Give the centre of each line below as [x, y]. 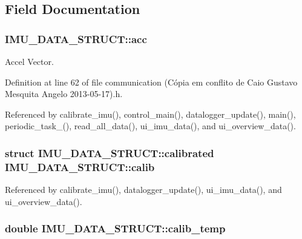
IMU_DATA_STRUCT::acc [76, 39]
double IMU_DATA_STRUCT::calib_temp [115, 228]
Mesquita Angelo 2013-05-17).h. [64, 94]
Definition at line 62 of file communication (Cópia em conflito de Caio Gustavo [151, 82]
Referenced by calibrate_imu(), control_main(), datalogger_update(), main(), [150, 114]
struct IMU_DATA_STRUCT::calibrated [110, 153]
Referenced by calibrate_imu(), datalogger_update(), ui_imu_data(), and [143, 190]
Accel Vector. [29, 61]
